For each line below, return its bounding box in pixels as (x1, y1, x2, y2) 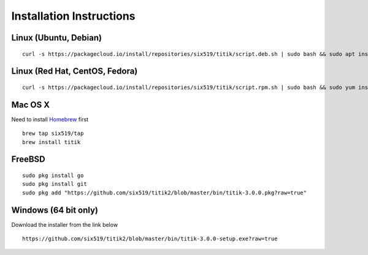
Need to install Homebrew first (11, 115, 89, 123)
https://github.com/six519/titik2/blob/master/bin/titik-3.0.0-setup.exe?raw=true (22, 235, 278, 242)
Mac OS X (11, 99, 50, 110)
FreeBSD (11, 154, 45, 165)
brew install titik (22, 139, 81, 145)
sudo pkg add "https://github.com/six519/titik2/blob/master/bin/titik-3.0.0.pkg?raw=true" (22, 189, 307, 196)
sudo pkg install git (22, 181, 87, 188)
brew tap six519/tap (22, 130, 84, 137)
